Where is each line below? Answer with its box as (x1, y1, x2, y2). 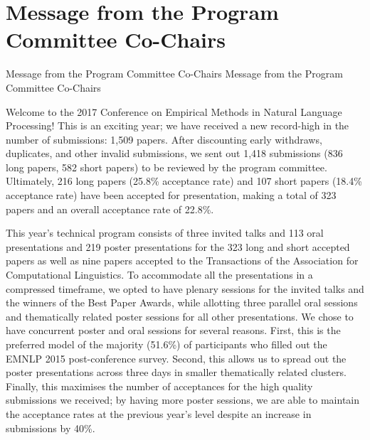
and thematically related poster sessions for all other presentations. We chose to (6, 308, 354, 323)
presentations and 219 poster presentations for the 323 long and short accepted (6, 239, 350, 254)
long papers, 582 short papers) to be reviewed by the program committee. (6, 159, 327, 174)
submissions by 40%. (6, 420, 95, 435)
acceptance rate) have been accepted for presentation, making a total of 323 (6, 188, 337, 203)
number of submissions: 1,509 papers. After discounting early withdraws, (6, 132, 322, 146)
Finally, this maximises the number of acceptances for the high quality (6, 378, 313, 393)
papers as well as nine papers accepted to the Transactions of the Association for (6, 253, 359, 268)
